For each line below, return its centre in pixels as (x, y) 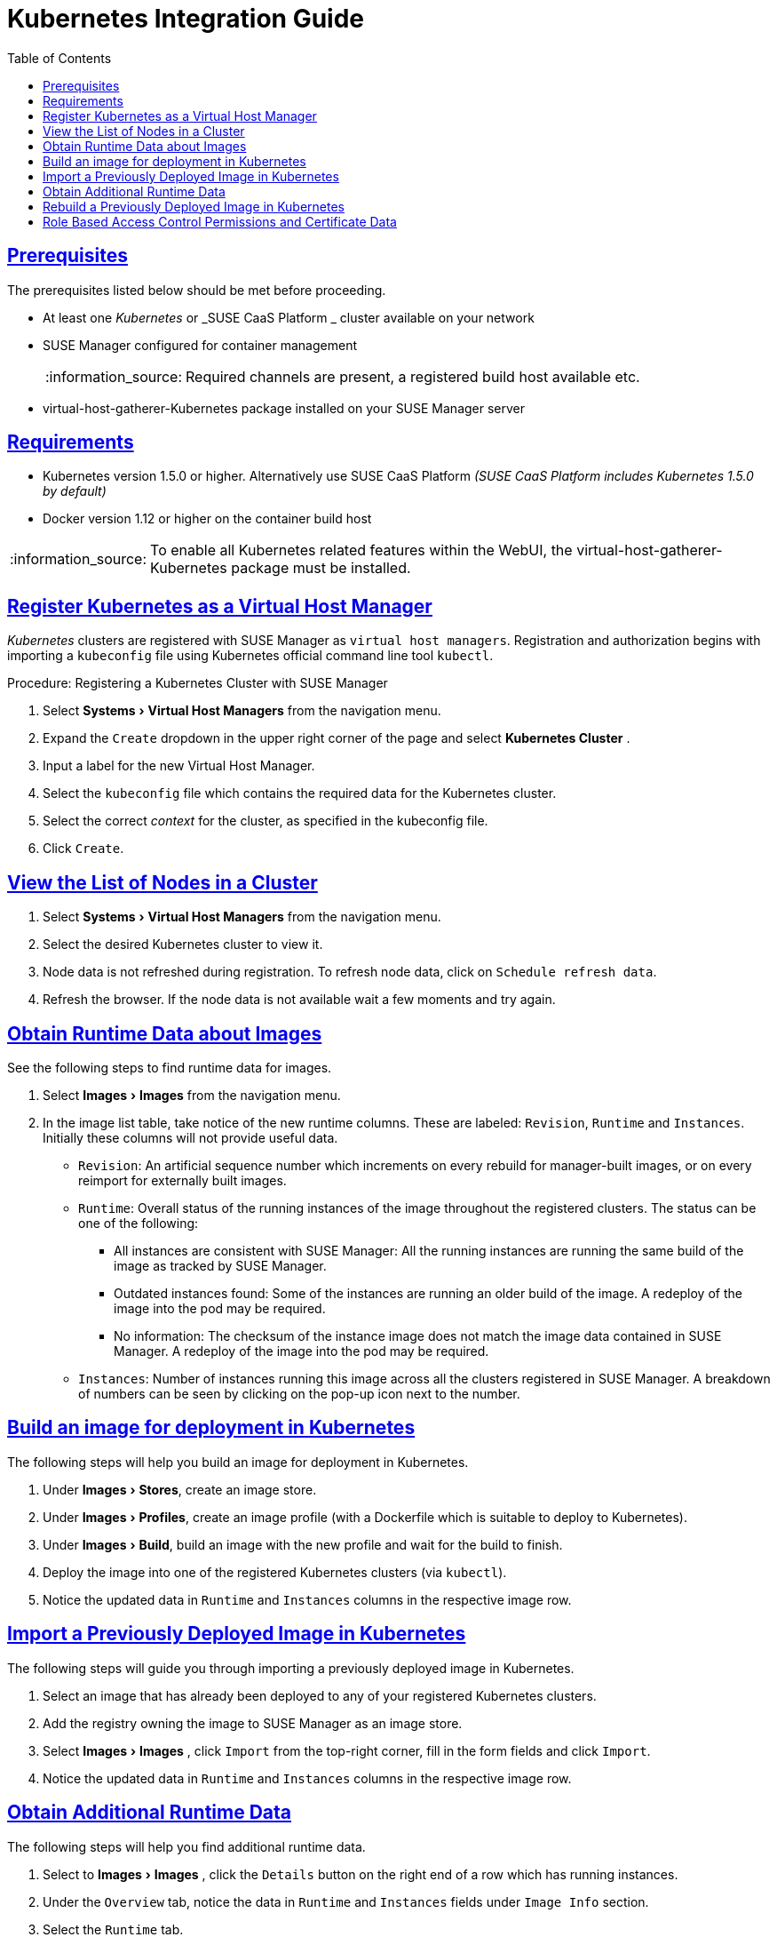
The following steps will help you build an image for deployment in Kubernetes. (238, 1462)
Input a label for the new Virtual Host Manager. (179, 766)
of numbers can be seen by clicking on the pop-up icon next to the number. (299, 1393)
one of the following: (139, 1223)
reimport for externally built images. (182, 1180)
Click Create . (83, 849)
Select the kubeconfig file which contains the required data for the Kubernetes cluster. (300, 793)
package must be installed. (321, 568)
